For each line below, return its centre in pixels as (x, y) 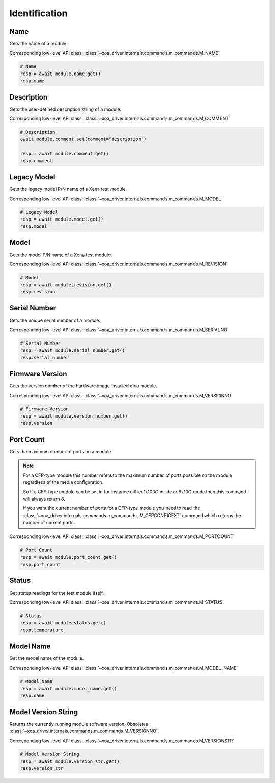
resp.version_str (42, 768)
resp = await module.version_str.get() (70, 761)
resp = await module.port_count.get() (68, 557)
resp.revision (38, 292)
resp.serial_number (44, 358)
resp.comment (36, 161)
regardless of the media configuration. (63, 482)
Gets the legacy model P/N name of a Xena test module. (68, 189)
